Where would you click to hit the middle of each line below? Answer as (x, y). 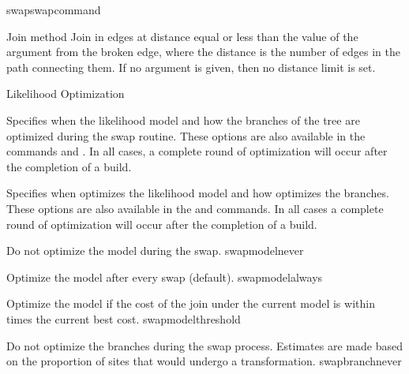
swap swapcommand (54, 9)
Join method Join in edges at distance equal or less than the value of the (182, 36)
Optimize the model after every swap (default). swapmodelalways (165, 277)
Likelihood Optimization (66, 93)
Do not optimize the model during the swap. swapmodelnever (155, 251)
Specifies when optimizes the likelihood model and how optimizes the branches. (198, 193)
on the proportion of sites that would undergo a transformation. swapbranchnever (204, 361)
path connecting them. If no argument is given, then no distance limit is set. (191, 67)
